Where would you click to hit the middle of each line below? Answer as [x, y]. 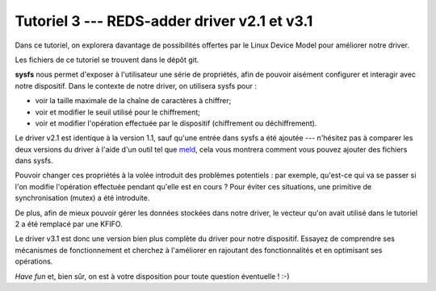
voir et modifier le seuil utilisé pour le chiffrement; [118, 112]
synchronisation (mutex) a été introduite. [82, 198]
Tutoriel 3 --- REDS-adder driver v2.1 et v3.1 [164, 21]
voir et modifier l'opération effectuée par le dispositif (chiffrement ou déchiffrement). [176, 123]
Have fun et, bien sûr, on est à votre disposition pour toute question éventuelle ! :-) [152, 276]
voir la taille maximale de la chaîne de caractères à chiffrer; [133, 101]
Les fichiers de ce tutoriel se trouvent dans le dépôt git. [107, 60]
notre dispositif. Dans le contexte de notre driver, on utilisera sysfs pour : [136, 85]
